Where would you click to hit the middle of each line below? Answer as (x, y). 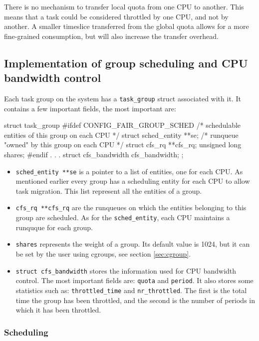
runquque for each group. (54, 227)
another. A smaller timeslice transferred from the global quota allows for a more (127, 26)
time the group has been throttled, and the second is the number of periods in (135, 300)
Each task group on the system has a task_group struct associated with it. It (123, 98)
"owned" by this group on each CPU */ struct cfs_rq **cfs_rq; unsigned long (123, 145)
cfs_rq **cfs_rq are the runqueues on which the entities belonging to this (131, 207)
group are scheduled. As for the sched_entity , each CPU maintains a (123, 217)
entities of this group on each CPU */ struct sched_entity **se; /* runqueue (121, 135)
